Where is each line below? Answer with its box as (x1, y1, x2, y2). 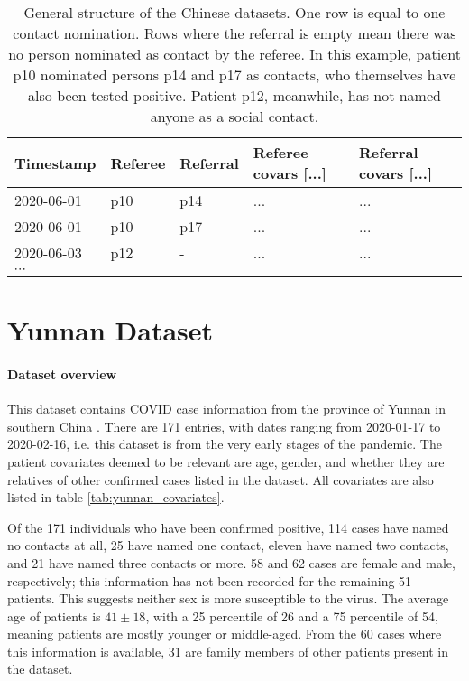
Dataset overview (7, 364, 117, 383)
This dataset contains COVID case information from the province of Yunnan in (7, 399, 446, 418)
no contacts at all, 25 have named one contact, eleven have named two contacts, (7, 536, 449, 555)
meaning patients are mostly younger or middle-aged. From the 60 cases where (7, 624, 442, 643)
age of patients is (7, 606, 101, 625)
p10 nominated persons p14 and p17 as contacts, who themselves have (13, 64, 456, 85)
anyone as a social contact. (150, 106, 319, 126)
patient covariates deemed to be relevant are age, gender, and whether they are (7, 452, 445, 471)
